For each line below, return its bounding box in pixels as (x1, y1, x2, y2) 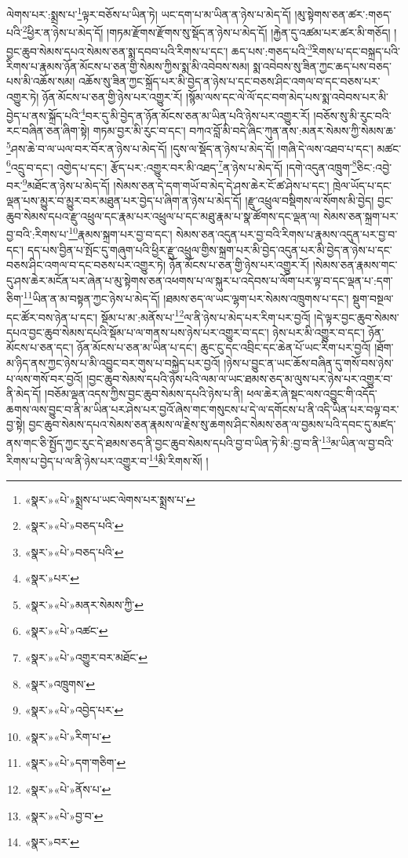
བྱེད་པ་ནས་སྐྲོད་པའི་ (6, 107, 81, 123)
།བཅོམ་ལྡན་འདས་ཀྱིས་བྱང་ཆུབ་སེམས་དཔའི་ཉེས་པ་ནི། (45, 385, 243, 402)
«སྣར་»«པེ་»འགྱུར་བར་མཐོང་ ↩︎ (24, 649, 148, 666)
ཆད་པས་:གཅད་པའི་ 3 (231, 40, 312, 59)
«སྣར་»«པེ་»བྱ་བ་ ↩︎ (24, 807, 104, 823)
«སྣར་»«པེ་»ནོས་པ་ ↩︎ (24, 781, 111, 798)
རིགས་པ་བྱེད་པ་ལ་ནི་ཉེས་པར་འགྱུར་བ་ (6, 452, 149, 469)
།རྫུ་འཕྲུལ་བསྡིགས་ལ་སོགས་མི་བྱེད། (245, 192, 374, 209)
